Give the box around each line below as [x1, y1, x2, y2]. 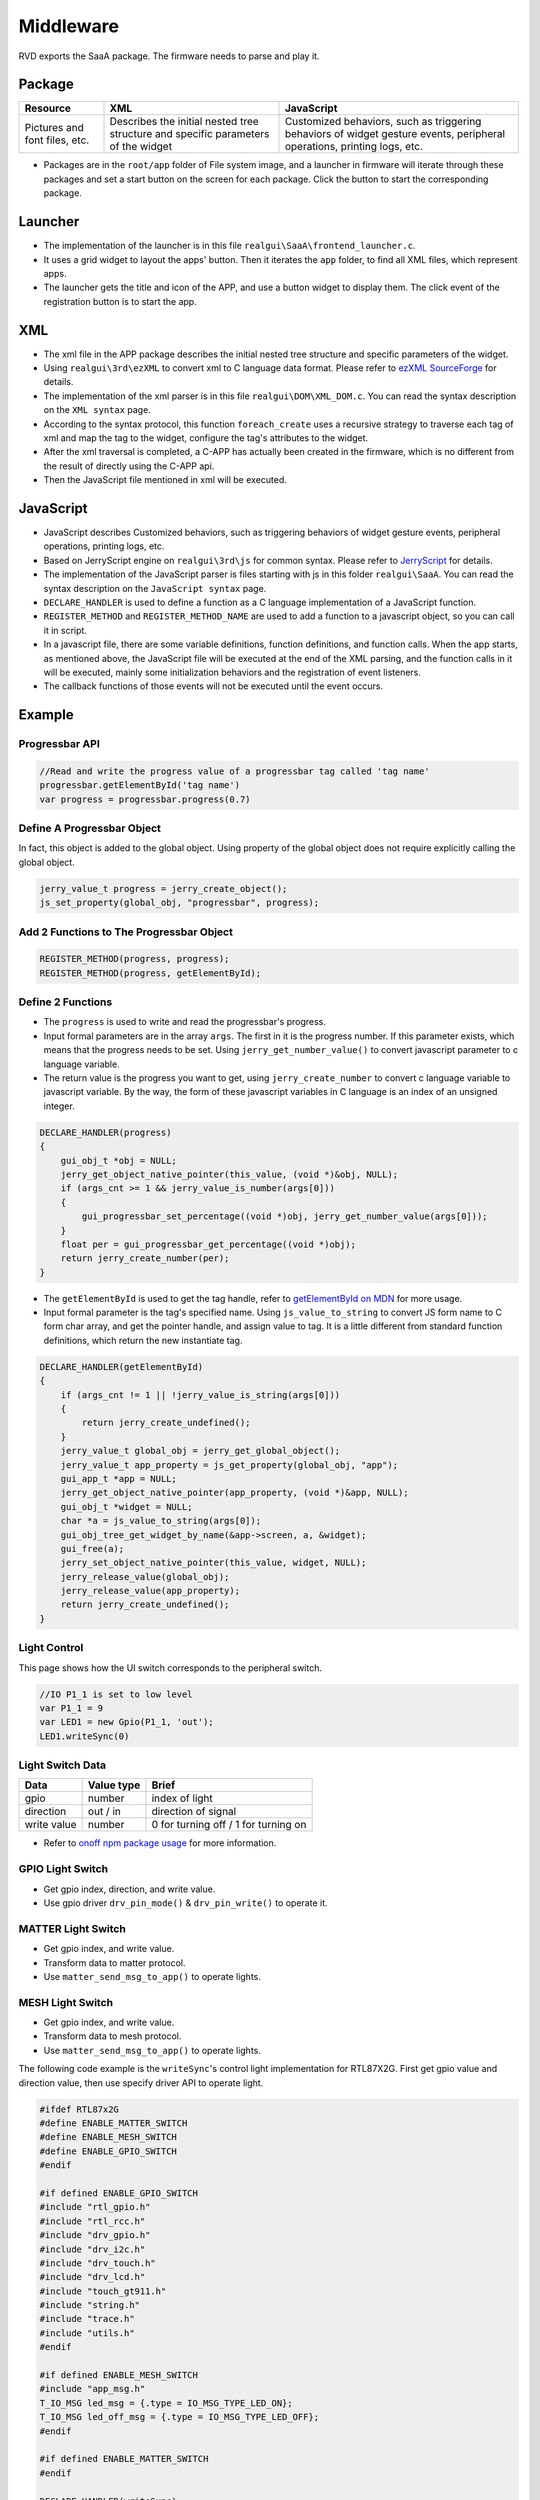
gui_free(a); [60, 1543, 125, 1554]
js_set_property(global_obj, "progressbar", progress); [39, 897, 320, 909]
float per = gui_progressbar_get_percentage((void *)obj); [60, 1238, 357, 1250]
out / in [87, 1805, 122, 1819]
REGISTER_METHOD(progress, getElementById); [39, 967, 262, 979]
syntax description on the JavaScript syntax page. [43, 582, 267, 594]
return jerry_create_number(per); [60, 1253, 230, 1264]
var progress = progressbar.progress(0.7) [39, 793, 251, 805]
